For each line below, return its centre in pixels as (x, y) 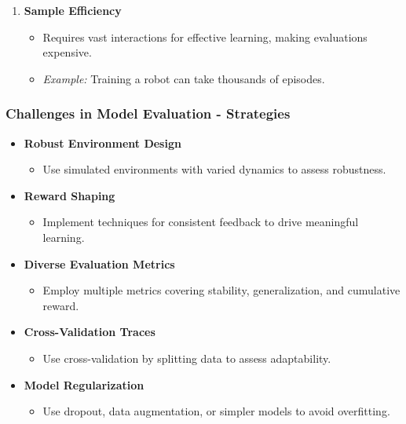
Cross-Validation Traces (90, 332)
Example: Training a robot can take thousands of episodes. (184, 78)
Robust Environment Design (102, 143)
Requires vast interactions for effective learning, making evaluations (205, 37)
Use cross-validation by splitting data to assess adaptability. (187, 358)
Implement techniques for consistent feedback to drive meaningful (201, 222)
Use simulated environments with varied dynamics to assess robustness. (214, 169)
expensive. (67, 52)
